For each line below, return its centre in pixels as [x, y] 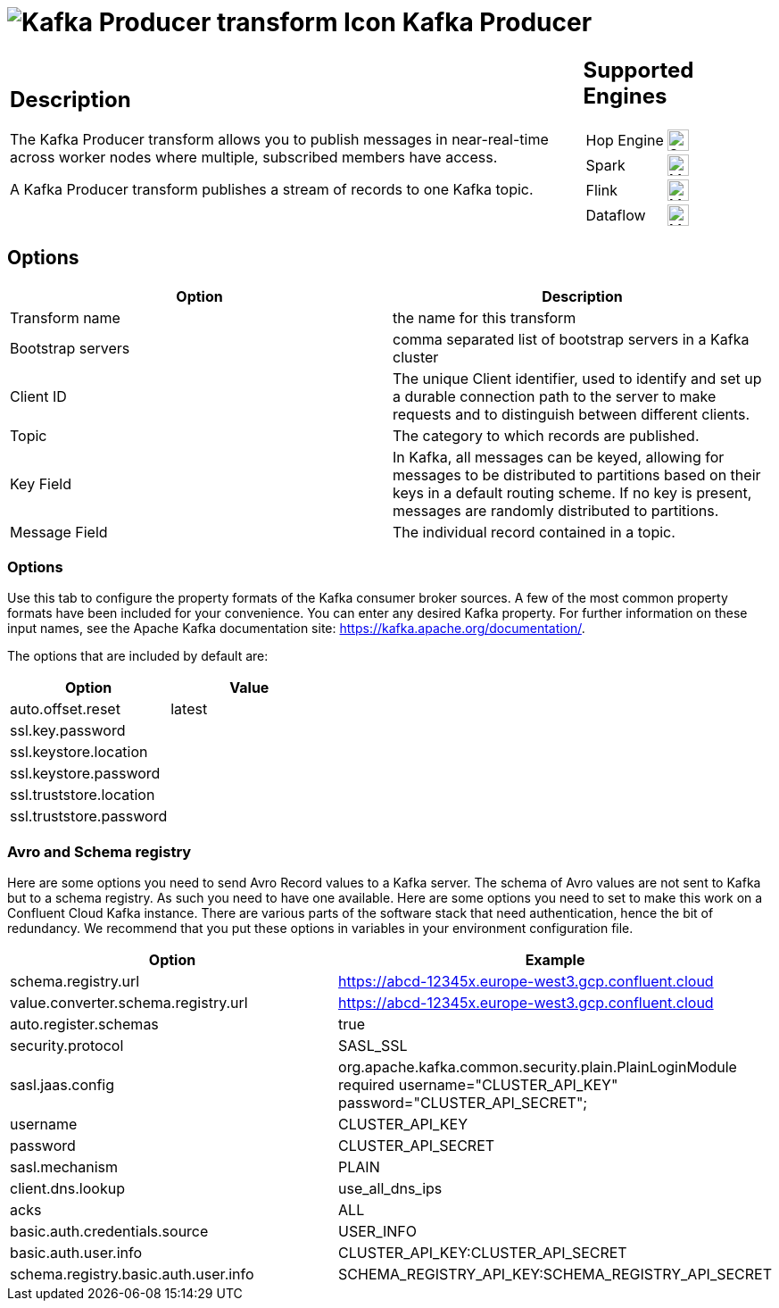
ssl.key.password [68, 731]
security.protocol [67, 1046]
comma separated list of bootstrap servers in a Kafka [571, 339]
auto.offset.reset [65, 709]
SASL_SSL [373, 1046]
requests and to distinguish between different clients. [572, 414]
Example [555, 960]
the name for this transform [485, 317]
